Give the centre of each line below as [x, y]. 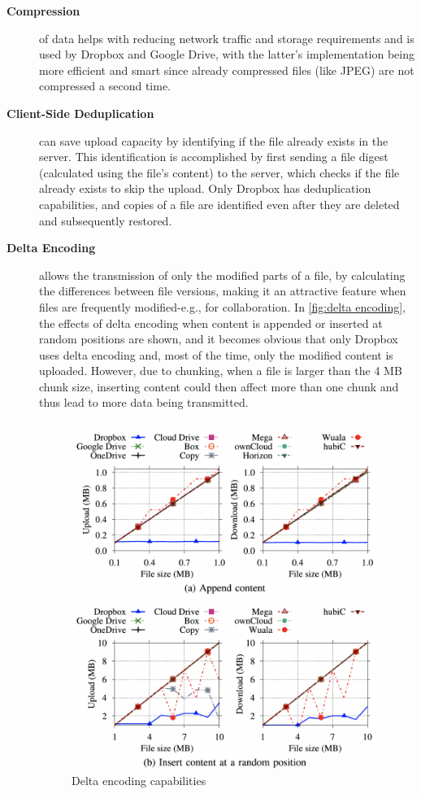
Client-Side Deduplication [80, 113]
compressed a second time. [105, 86]
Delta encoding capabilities [139, 780]
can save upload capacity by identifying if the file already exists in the [214, 140]
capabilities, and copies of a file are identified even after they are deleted [219, 204]
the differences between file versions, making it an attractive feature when [223, 291]
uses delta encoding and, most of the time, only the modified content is [216, 354]
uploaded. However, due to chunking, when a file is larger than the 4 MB [221, 371]
